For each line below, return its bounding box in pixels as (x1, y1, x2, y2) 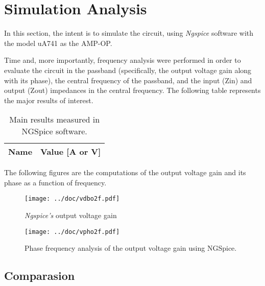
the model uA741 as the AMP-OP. (4, 37, 112, 48)
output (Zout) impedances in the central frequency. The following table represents (4, 85, 261, 96)
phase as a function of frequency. (4, 177, 107, 187)
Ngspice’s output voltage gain (25, 210, 117, 221)
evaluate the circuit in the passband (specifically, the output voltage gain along (4, 64, 252, 75)
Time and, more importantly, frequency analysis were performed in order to (4, 55, 241, 65)
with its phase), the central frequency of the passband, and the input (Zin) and (4, 75, 252, 85)
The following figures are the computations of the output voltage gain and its (4, 167, 246, 178)
